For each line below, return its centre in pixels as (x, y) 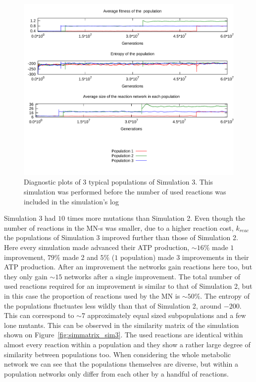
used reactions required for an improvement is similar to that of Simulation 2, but (128, 286)
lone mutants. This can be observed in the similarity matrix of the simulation (122, 325)
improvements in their (215, 257)
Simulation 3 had (30, 218)
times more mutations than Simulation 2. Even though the (156, 218)
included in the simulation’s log (71, 201)
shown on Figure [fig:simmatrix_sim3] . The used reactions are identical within (124, 335)
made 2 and (80, 257)
